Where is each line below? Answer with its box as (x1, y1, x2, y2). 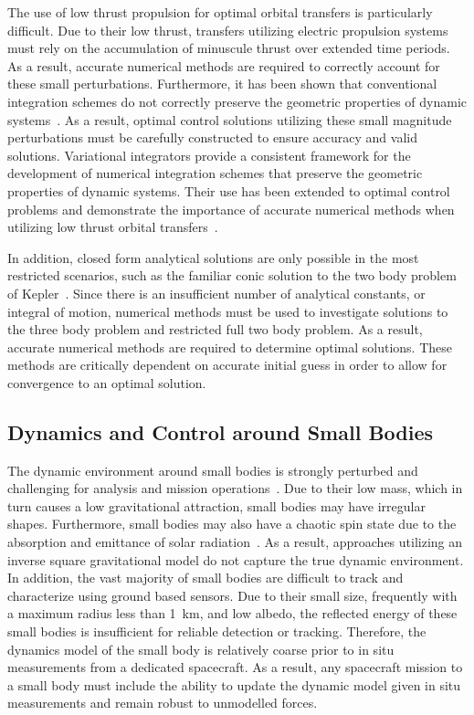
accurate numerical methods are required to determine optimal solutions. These (7, 337, 453, 356)
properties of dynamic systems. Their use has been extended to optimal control (7, 181, 450, 200)
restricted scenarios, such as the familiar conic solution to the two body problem (7, 266, 457, 285)
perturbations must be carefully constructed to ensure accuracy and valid (7, 128, 417, 147)
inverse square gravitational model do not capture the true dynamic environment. (7, 550, 464, 569)
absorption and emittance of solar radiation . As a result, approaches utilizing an (7, 532, 463, 552)
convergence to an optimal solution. (7, 373, 206, 392)
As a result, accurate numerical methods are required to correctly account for (7, 56, 440, 75)
